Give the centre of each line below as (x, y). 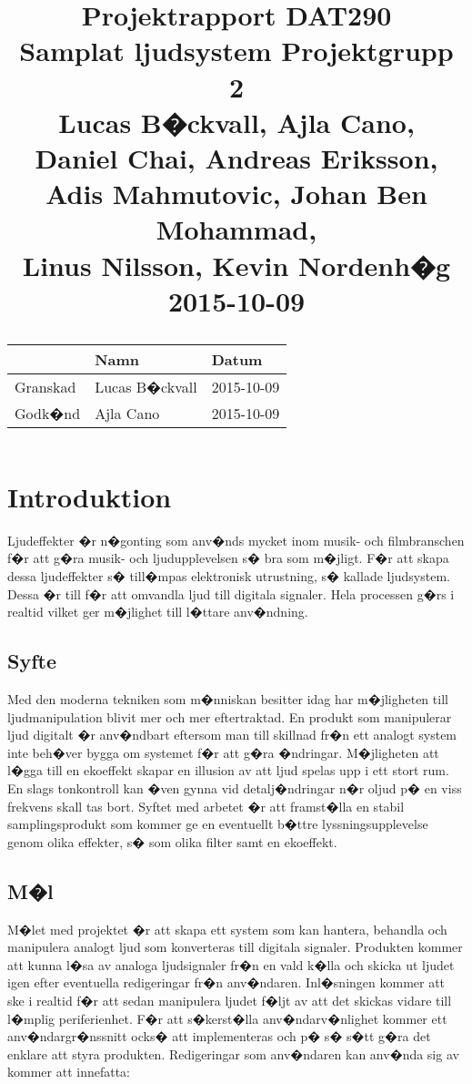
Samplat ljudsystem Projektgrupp (236, 51)
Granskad (45, 386)
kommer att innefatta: (69, 1072)
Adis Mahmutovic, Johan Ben (236, 194)
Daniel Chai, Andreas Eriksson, (236, 157)
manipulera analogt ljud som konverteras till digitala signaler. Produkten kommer (235, 947)
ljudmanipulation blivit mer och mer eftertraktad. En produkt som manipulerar (230, 716)
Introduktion (90, 496)
